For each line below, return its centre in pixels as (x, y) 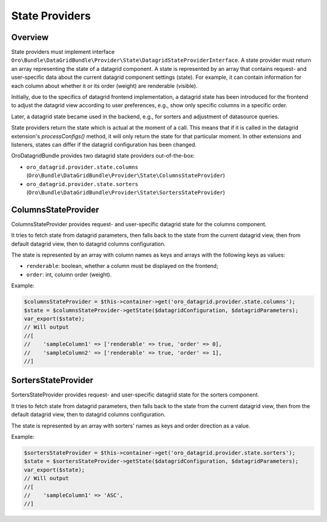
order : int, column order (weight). (69, 274)
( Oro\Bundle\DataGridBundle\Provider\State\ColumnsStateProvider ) (126, 175)
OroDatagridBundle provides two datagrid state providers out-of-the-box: (103, 156)
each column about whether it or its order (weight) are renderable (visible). (104, 85)
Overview (30, 37)
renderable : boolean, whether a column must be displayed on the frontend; (122, 266)
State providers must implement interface (63, 52)
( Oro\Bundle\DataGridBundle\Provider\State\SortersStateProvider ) (126, 192)
